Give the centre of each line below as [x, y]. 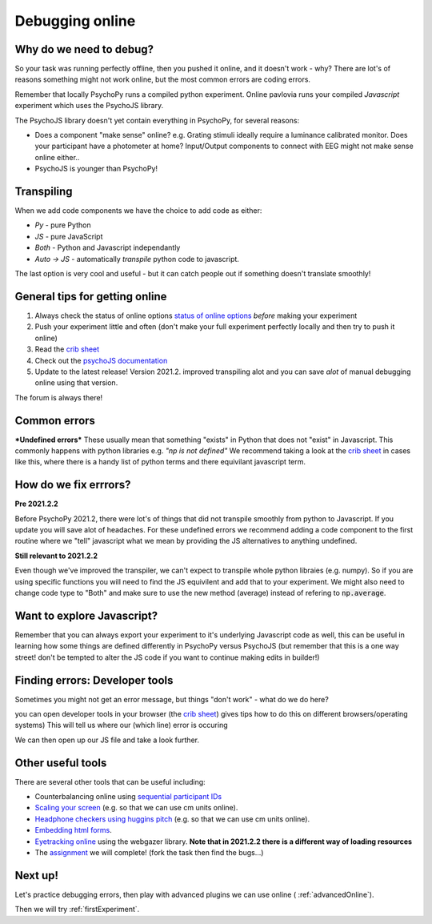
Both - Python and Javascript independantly [108, 247]
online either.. [57, 157]
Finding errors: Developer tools [94, 680]
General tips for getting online [91, 296]
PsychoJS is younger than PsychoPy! [96, 169]
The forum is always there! [59, 397]
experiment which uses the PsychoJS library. [89, 106]
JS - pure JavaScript [69, 236]
